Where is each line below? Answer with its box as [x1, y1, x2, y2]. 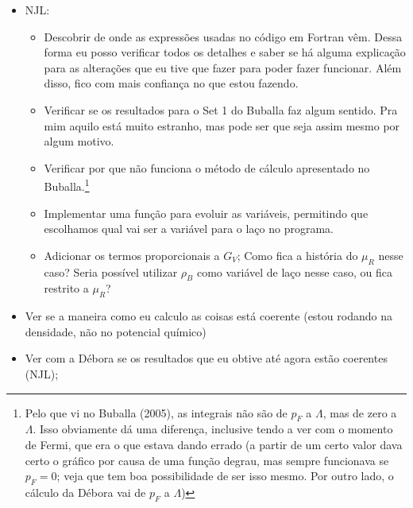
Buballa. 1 [44, 176, 90, 194]
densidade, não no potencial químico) [25, 323, 206, 339]
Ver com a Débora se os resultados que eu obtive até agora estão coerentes [25, 350, 388, 366]
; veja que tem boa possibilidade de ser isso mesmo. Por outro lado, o [56, 467, 394, 484]
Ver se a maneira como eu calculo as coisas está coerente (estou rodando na [25, 308, 392, 324]
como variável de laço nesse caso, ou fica [196, 263, 392, 280]
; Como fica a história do [237, 246, 358, 263]
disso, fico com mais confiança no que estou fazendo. [44, 75, 299, 91]
